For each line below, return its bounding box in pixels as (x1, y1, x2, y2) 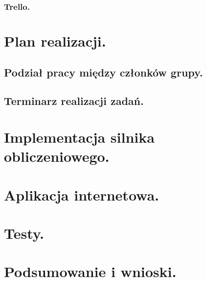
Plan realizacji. (4, 31, 106, 51)
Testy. (4, 223, 45, 243)
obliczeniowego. (4, 146, 110, 166)
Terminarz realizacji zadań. (4, 93, 144, 108)
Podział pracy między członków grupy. (4, 64, 203, 79)
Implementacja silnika (4, 127, 155, 147)
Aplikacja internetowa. (4, 184, 160, 204)
